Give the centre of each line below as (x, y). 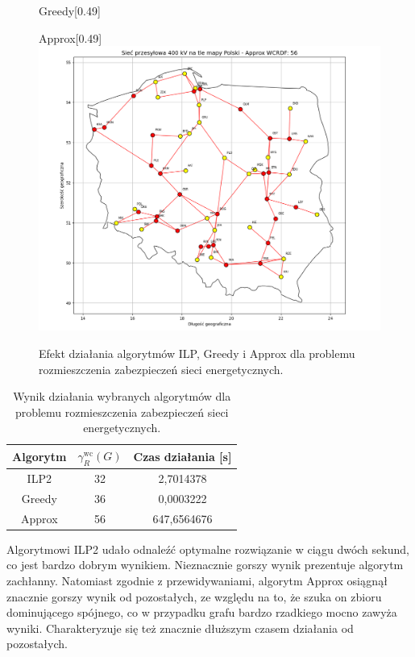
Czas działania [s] (183, 457)
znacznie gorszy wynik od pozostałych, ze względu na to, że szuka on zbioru (194, 596)
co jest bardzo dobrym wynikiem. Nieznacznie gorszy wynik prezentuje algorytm (205, 565)
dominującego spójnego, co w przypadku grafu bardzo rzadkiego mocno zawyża (202, 612)
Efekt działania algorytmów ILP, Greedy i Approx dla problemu (197, 353)
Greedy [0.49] (70, 10)
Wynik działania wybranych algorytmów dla (122, 396)
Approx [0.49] (71, 37)
